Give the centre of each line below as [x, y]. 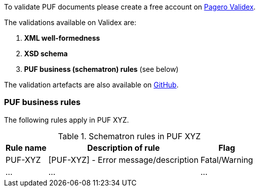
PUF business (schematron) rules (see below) [101, 69]
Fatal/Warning [227, 160]
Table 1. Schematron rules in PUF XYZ [129, 136]
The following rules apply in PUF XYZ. [67, 120]
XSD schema [46, 54]
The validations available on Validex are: [70, 22]
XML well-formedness [62, 38]
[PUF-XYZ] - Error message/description [123, 160]
